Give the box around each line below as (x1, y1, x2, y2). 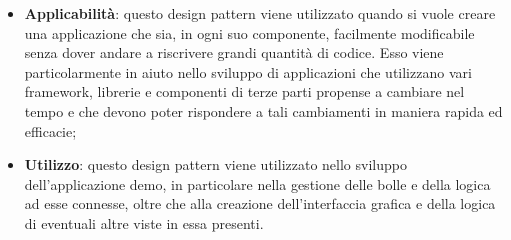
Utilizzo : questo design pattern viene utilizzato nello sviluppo (24, 154, 407, 175)
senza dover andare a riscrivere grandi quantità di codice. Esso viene (24, 42, 444, 63)
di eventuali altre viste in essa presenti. (24, 212, 264, 233)
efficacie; (24, 120, 77, 141)
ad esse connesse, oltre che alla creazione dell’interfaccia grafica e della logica (24, 193, 496, 214)
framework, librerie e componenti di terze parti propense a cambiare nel (24, 81, 465, 102)
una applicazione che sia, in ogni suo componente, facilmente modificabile (24, 22, 475, 43)
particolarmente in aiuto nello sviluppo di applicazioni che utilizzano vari (24, 61, 472, 82)
